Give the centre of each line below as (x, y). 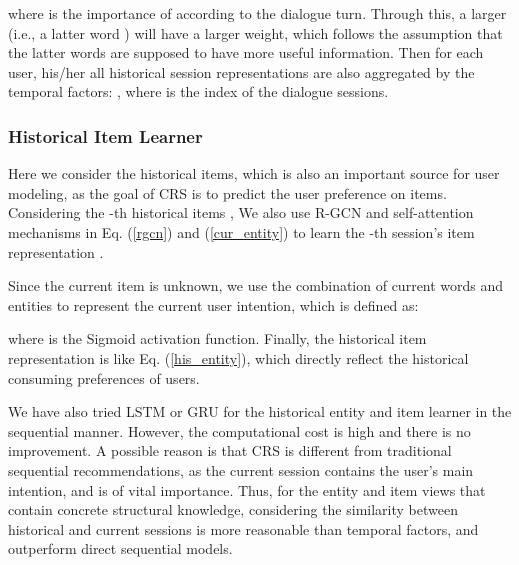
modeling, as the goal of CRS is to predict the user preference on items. (227, 192)
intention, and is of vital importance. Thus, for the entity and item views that (247, 489)
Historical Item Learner (105, 135)
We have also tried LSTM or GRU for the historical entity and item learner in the (260, 411)
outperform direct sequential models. (120, 548)
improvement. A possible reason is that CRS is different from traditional (230, 450)
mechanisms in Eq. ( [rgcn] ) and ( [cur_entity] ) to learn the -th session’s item (241, 231)
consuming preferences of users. (104, 377)
